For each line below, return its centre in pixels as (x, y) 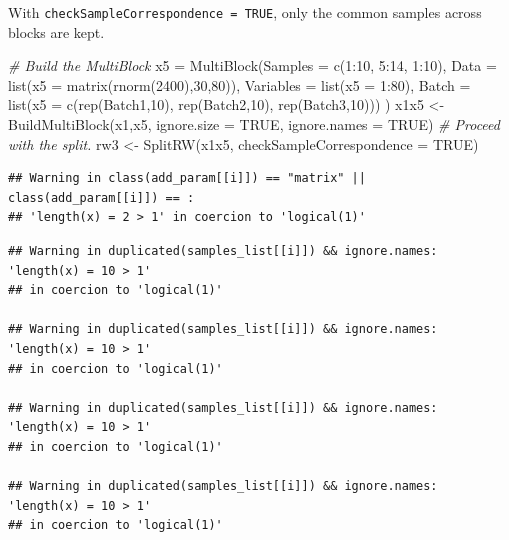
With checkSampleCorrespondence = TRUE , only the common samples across (245, 12)
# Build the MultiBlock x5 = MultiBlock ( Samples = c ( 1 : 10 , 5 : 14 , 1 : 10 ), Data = (252, 65)
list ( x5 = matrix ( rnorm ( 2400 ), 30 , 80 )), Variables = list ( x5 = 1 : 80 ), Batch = (239, 84)
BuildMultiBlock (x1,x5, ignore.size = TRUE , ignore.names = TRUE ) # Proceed (254, 124)
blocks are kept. (56, 31)
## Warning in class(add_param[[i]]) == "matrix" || (187, 178)
